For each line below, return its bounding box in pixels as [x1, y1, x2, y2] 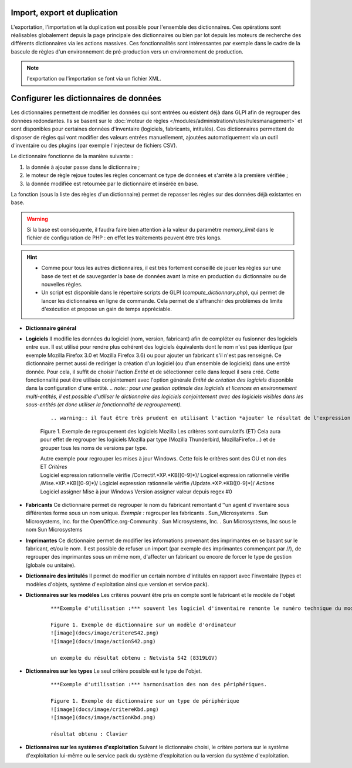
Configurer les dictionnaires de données [11, 94, 161, 103]
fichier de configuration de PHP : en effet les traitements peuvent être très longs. [26, 234, 222, 241]
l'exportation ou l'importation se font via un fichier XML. [26, 75, 161, 82]
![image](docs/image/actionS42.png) [50, 638, 156, 645]
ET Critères [40, 463, 67, 470]
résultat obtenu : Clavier [50, 730, 128, 737]
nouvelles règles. [41, 281, 83, 288]
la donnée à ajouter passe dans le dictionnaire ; [25, 163, 140, 171]
